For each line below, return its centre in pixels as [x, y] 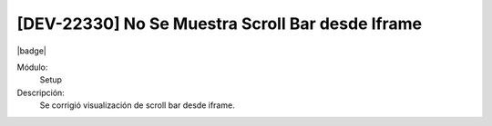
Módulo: [32, 67]
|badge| [32, 51]
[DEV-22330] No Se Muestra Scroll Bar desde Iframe [220, 24]
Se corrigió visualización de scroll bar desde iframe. [138, 105]
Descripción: [41, 92]
